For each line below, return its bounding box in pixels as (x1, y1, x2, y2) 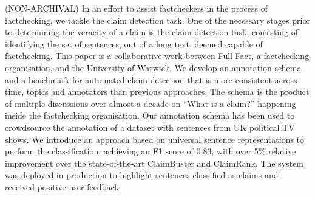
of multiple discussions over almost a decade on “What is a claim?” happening (5, 97, 296, 109)
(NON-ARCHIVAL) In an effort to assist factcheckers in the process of (5, 2, 268, 14)
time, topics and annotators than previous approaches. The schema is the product (5, 85, 310, 98)
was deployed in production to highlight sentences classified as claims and (5, 168, 279, 181)
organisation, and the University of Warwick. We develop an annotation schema (5, 61, 302, 74)
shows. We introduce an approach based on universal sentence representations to (5, 133, 305, 145)
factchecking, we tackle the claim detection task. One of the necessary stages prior (5, 13, 310, 26)
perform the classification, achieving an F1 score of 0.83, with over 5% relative (5, 145, 296, 157)
